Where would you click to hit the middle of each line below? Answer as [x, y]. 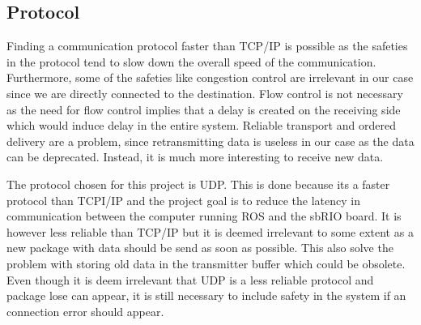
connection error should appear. [85, 311]
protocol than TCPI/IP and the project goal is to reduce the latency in [183, 200]
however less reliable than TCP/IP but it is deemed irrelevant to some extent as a [210, 231]
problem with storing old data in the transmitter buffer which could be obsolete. [206, 263]
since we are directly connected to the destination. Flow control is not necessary [205, 93]
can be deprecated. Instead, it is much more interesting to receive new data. [195, 157]
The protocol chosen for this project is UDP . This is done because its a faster [198, 184]
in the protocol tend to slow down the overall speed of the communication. [191, 61]
